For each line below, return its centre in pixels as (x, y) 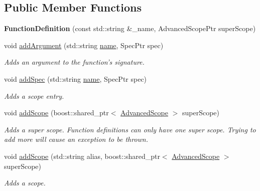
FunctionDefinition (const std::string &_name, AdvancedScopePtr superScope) (130, 28)
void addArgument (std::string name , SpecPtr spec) (84, 45)
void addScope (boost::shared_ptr (56, 113)
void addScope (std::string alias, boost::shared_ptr (82, 156)
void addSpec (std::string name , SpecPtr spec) (76, 78)
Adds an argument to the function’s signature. (74, 62)
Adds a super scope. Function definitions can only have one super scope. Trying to (130, 129)
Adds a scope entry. (34, 95)
